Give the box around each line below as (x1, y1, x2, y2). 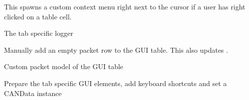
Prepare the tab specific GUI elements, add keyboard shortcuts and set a (4, 78, 227, 88)
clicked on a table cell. (4, 11, 72, 21)
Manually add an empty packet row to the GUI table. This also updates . (4, 44, 228, 55)
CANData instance (4, 88, 62, 98)
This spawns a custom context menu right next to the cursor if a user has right (4, 1, 246, 11)
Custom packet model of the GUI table (4, 61, 124, 72)
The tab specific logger (4, 28, 73, 38)
